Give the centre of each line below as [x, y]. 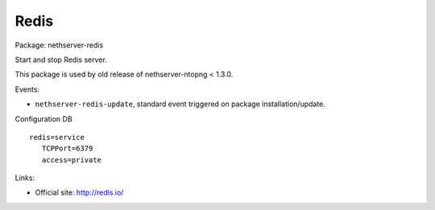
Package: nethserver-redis [59, 45]
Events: [27, 89]
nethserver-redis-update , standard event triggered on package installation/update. [180, 104]
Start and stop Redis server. [61, 60]
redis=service [57, 137]
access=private [72, 160]
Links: [25, 178]
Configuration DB [43, 119]
